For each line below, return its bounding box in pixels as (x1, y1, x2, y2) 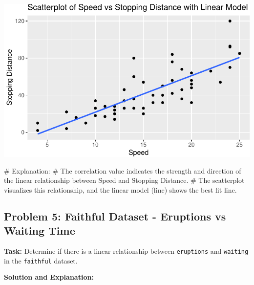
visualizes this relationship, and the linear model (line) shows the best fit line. (4, 184, 237, 195)
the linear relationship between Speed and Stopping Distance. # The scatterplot (4, 175, 245, 185)
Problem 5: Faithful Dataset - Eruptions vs (4, 208, 226, 223)
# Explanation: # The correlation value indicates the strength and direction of (4, 165, 241, 175)
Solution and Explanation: (4, 272, 94, 282)
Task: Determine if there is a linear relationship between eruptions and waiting (4, 246, 249, 256)
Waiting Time (4, 223, 75, 238)
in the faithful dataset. (4, 255, 78, 265)
